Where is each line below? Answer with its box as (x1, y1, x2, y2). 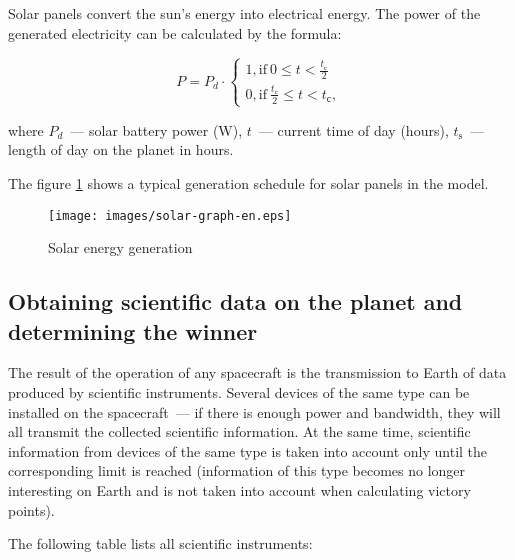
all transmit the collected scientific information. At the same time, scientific (8, 421, 471, 442)
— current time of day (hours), (258, 119, 449, 140)
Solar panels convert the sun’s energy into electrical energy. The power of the (8, 3, 481, 23)
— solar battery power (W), (70, 119, 243, 140)
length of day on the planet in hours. (8, 139, 234, 160)
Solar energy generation (48, 237, 193, 258)
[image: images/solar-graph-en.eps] (48, 208, 292, 223)
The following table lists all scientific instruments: (8, 533, 313, 554)
